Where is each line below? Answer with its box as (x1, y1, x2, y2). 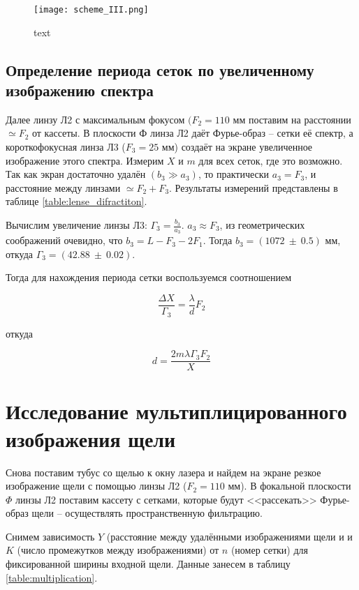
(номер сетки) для (230, 543, 308, 557)
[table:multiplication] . (6, 570, 98, 584)
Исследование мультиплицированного (6, 397, 347, 425)
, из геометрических (219, 218, 305, 232)
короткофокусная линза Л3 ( (6, 139, 126, 154)
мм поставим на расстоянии (233, 112, 351, 126)
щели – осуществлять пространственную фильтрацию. (31, 506, 263, 520)
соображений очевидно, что (6, 233, 123, 248)
